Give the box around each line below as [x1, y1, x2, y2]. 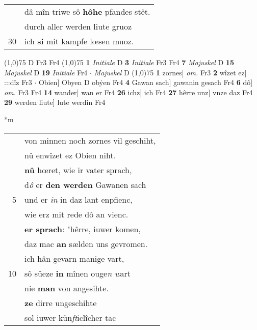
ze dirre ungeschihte [24, 296, 97, 309]
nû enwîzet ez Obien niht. [24, 149, 116, 161]
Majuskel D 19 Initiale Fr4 [4, 67, 88, 77]
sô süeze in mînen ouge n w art [24, 267, 131, 279]
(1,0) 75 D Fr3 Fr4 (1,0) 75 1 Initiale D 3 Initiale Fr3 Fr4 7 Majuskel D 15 [4, 57, 234, 67]
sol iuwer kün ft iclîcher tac [24, 311, 116, 323]
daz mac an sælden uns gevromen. [24, 237, 148, 250]
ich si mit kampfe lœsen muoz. [24, 35, 134, 47]
